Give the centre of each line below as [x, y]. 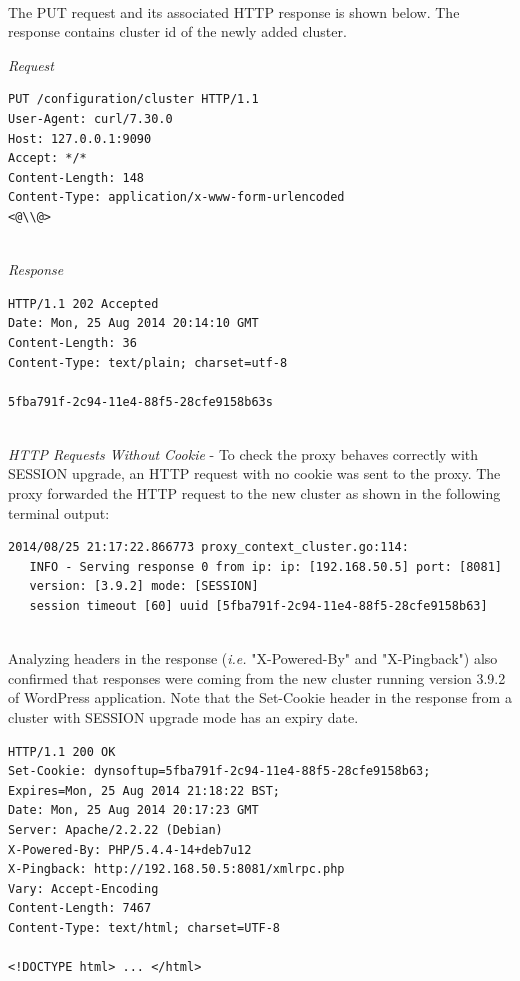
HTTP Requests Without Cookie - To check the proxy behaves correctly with [243, 453]
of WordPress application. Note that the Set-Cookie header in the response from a [260, 697]
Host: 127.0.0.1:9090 [80, 138]
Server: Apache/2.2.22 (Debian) [115, 829]
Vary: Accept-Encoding [83, 888]
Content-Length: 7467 [80, 908]
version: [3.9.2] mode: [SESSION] [144, 586]
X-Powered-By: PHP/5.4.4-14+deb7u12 [130, 849]
